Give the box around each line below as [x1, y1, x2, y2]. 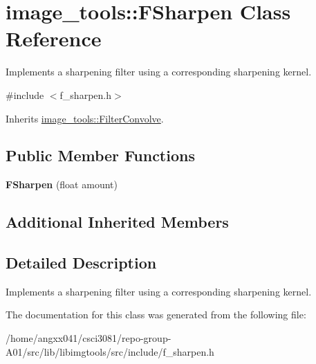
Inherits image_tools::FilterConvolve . [6, 111, 164, 125]
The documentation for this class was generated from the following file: [6, 307, 306, 322]
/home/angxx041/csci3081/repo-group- [6, 331, 171, 345]
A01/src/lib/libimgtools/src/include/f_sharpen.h [6, 344, 214, 358]
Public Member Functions [6, 145, 195, 166]
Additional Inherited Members [6, 211, 229, 233]
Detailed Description [6, 252, 157, 273]
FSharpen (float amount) [6, 177, 118, 192]
